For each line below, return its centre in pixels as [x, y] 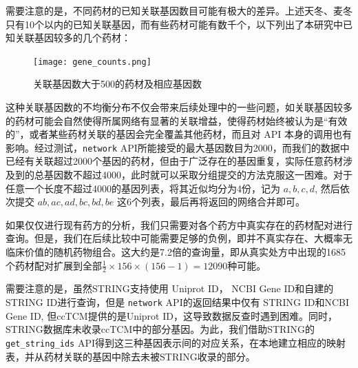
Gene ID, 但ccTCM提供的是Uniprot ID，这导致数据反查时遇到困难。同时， [171, 315]
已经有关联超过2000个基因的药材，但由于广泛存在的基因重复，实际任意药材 [174, 161]
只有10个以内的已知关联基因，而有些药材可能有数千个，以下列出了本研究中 [174, 24]
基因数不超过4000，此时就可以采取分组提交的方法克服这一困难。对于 [198, 175]
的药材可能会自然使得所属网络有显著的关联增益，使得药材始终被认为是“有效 [177, 120]
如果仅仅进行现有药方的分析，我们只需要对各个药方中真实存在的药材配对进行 [179, 224]
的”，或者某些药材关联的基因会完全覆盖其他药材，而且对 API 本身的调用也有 [179, 134]
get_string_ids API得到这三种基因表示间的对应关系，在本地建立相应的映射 [176, 342]
